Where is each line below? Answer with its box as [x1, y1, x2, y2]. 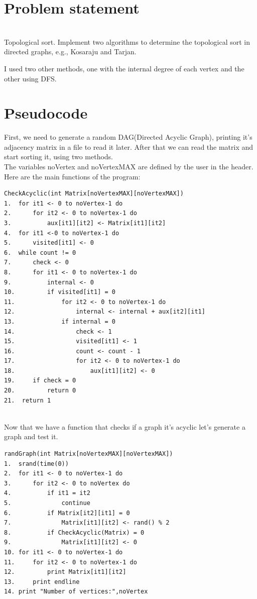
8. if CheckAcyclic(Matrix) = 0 [4, 529, 145, 536]
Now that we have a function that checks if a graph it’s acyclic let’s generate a [4, 421, 245, 432]
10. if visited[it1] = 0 [4, 288, 115, 296]
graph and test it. [4, 431, 58, 442]
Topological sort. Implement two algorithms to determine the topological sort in [4, 36, 250, 47]
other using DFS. [4, 73, 57, 83]
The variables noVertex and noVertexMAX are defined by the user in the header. [4, 161, 253, 171]
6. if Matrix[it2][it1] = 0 [4, 509, 130, 517]
